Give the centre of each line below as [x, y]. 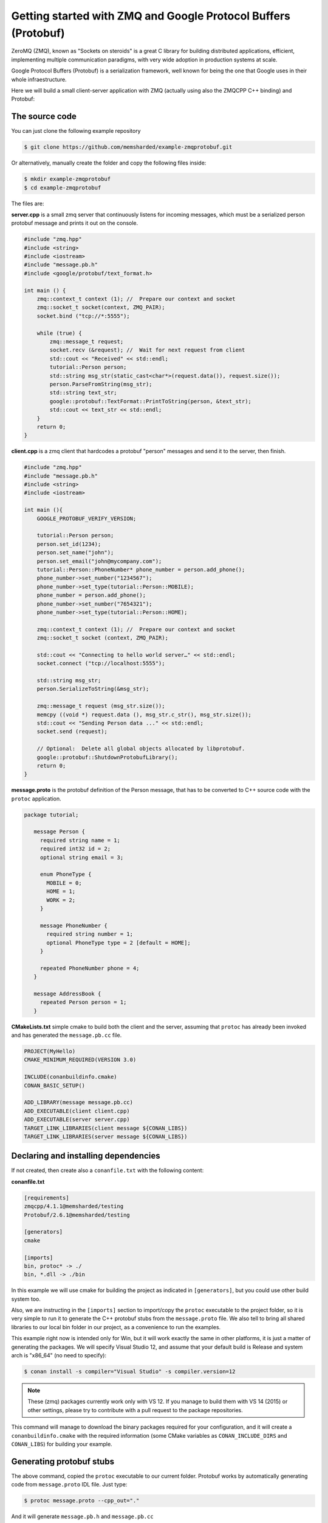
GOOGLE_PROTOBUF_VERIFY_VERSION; [87, 518]
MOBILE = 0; [64, 883]
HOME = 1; [61, 892]
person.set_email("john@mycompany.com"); [99, 561]
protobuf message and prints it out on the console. [75, 223]
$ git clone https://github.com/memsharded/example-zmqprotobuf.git [128, 147]
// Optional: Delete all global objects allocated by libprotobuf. [141, 749]
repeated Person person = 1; [83, 1002]
